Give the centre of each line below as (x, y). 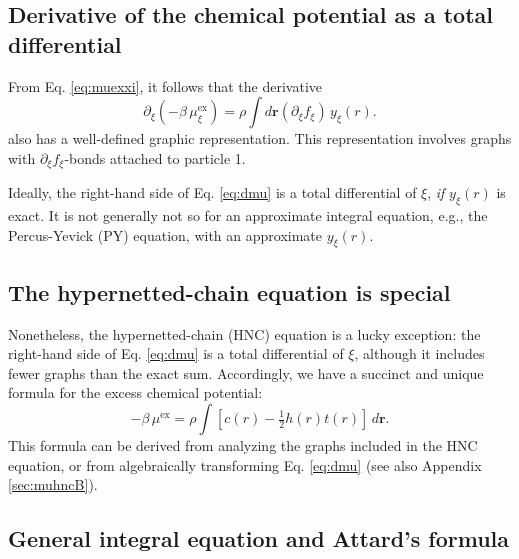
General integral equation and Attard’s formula (259, 538)
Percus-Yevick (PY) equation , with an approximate (165, 234)
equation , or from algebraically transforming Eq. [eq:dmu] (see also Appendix (245, 464)
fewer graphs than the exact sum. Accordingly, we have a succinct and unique (246, 372)
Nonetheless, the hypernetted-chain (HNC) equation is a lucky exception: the (244, 333)
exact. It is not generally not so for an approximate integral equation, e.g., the (248, 215)
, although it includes (419, 353)
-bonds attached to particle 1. (155, 157)
